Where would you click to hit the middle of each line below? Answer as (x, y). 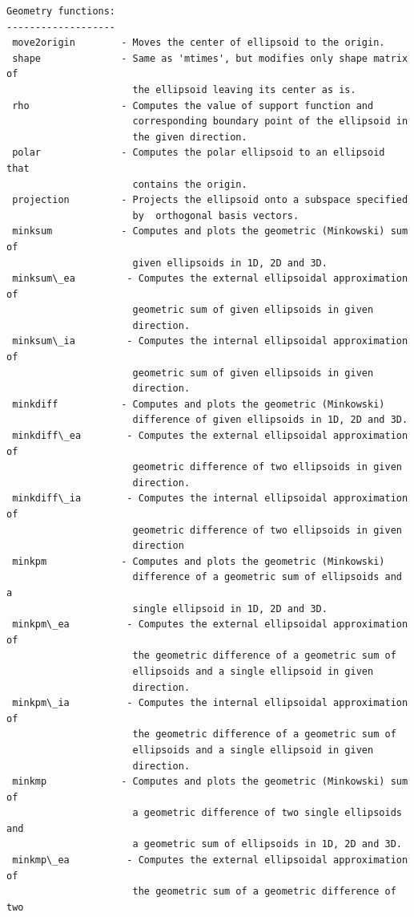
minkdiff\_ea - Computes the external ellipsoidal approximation (210, 436)
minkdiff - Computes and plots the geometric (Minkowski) (199, 404)
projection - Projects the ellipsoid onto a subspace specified (210, 200)
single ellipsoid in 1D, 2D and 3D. (230, 609)
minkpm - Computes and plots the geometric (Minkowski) (199, 561)
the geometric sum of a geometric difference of (264, 892)
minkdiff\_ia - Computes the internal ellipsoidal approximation (210, 499)
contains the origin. (190, 184)
